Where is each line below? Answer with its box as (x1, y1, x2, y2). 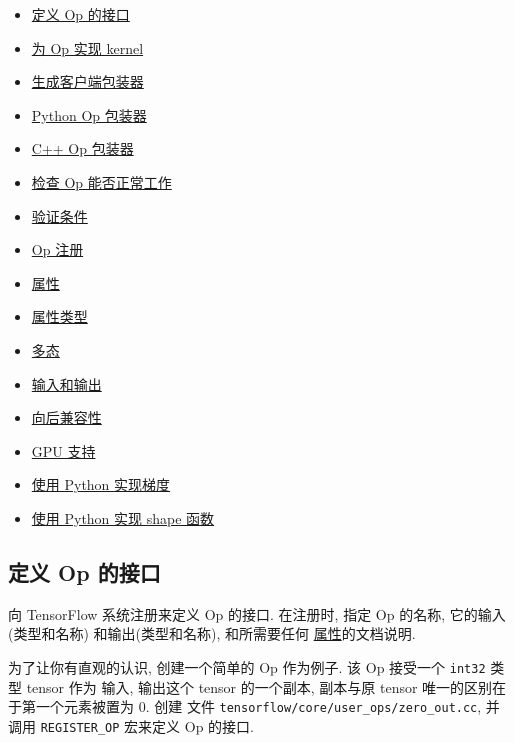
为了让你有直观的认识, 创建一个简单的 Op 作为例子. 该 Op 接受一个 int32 (8, 656, 486, 677)
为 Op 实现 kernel (31, 37, 144, 58)
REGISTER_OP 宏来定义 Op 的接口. (40, 715, 254, 736)
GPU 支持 (31, 440, 96, 461)
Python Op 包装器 (31, 104, 147, 125)
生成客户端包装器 (31, 71, 144, 92)
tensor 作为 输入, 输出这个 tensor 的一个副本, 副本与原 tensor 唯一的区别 (26, 676, 493, 697)
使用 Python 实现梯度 (31, 474, 171, 495)
